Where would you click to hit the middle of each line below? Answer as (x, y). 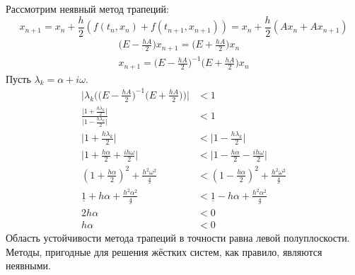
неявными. (28, 265)
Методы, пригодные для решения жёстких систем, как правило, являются (164, 251)
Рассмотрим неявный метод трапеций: (87, 9)
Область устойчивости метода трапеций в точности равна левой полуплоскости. (178, 238)
